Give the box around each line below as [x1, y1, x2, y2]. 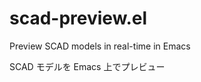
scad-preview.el [9, 7, 148, 30]
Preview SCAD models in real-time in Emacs [9, 40, 191, 52]
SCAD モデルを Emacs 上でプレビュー [9, 60, 166, 72]
